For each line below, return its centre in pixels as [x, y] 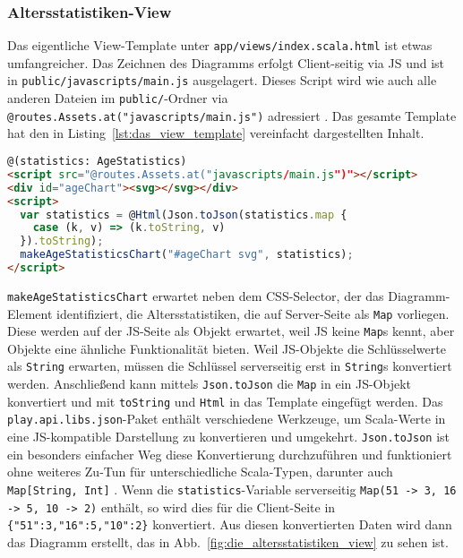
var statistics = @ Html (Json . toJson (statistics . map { [184, 215]
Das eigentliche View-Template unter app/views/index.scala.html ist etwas [220, 45]
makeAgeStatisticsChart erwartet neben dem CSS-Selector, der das [196, 295]
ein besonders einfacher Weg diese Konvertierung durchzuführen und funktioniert [230, 454]
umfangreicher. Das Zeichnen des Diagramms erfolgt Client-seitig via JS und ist [226, 62]
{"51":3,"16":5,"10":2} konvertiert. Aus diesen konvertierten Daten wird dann [230, 524]
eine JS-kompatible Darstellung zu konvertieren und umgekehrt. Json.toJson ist [229, 437]
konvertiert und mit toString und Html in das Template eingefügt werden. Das [225, 401]
